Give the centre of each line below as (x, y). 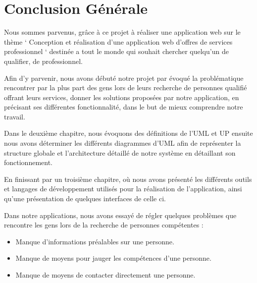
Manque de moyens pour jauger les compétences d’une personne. (113, 258)
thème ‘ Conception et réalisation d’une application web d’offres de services (118, 41)
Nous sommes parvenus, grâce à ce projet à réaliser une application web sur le (122, 32)
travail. (15, 116)
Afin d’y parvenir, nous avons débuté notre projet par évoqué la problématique (124, 78)
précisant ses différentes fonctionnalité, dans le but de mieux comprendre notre (124, 107)
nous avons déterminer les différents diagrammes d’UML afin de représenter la (123, 143)
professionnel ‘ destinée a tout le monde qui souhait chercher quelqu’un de (116, 51)
